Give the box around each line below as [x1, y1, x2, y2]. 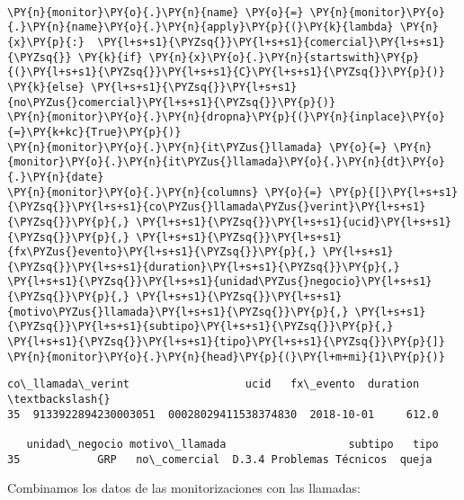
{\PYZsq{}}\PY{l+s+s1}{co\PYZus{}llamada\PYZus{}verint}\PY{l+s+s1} [7, 201, 426, 214]
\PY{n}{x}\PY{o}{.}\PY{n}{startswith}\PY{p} [148, 50, 420, 64]
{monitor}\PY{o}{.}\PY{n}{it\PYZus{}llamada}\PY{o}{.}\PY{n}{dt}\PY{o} [7, 156, 445, 169]
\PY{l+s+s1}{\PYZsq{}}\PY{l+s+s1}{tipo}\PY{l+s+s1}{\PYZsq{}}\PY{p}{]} [7, 335, 445, 349]
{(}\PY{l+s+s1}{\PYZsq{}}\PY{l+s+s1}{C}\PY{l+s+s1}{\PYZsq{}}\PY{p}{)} [7, 66, 445, 79]
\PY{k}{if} [77, 50, 143, 64]
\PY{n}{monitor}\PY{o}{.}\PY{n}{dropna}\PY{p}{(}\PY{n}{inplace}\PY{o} [7, 111, 445, 124]
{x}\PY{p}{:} [7, 35, 85, 49]
